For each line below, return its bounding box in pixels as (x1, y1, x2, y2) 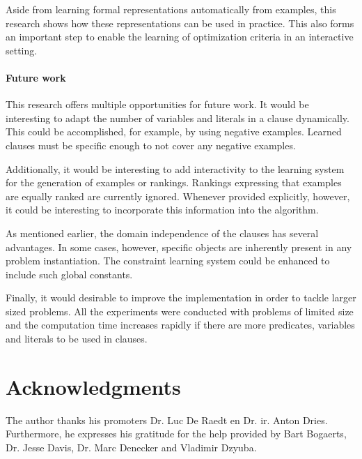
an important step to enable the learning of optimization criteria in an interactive (6, 29, 354, 44)
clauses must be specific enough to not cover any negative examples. (6, 137, 296, 152)
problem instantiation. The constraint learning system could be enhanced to (6, 253, 330, 268)
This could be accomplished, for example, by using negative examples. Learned (6, 124, 342, 139)
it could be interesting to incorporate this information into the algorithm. (6, 202, 319, 217)
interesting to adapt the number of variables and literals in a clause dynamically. (6, 110, 349, 125)
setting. (6, 43, 38, 57)
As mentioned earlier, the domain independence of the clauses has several (6, 225, 319, 240)
